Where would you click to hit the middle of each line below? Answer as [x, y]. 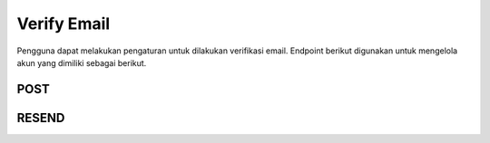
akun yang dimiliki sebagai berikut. [82, 62]
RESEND [41, 118]
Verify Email [64, 24]
